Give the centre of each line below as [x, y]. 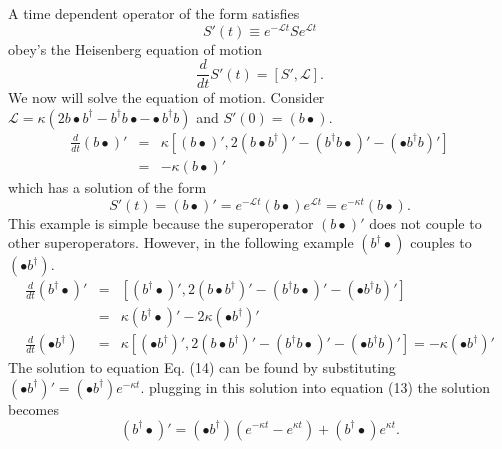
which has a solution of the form [107, 186]
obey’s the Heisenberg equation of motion [135, 48]
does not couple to [425, 222]
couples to [441, 242]
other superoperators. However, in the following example [181, 242]
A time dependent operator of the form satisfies [154, 13]
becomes [34, 408]
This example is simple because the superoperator [161, 222]
